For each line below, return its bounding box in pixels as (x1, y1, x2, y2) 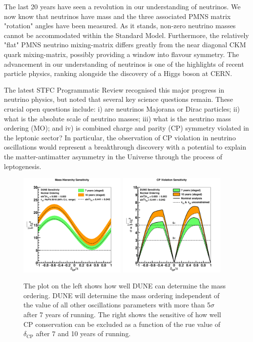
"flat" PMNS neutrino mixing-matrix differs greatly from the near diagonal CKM (4, 39, 246, 50)
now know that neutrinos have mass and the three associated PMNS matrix (4, 11, 231, 21)
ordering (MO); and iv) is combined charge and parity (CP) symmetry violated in (4, 123, 249, 133)
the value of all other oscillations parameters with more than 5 (23, 300, 211, 310)
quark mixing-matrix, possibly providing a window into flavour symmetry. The (4, 49, 239, 59)
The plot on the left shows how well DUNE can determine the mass (23, 281, 226, 291)
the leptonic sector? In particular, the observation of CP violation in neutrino (4, 132, 236, 142)
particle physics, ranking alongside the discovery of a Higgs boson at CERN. (4, 68, 232, 78)
